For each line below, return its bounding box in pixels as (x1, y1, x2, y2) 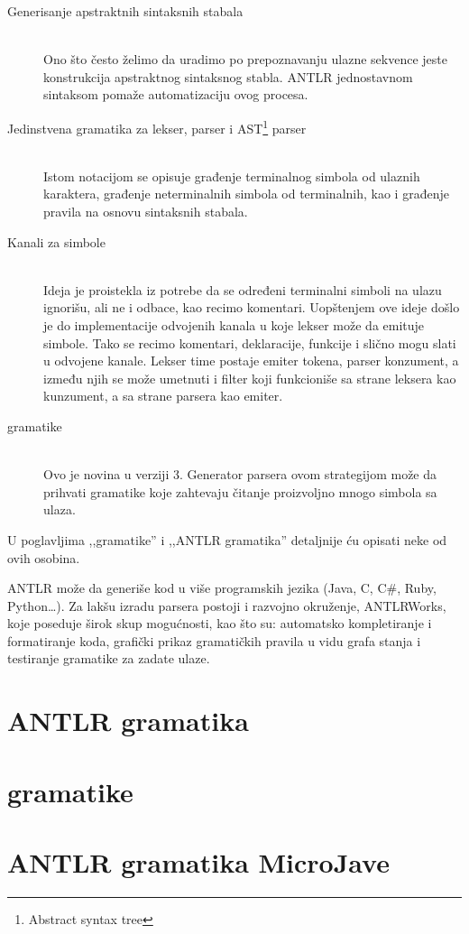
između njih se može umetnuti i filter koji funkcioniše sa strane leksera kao (43, 368, 456, 387)
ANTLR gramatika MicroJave (7, 844, 390, 880)
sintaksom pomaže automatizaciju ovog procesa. (43, 85, 308, 104)
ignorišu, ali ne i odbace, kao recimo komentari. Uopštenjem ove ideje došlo (43, 298, 460, 317)
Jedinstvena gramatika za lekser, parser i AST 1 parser (7, 116, 307, 137)
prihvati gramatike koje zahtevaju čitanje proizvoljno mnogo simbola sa (43, 482, 437, 501)
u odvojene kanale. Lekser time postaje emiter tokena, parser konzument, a (43, 351, 459, 370)
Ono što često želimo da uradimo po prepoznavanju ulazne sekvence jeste (43, 50, 447, 69)
